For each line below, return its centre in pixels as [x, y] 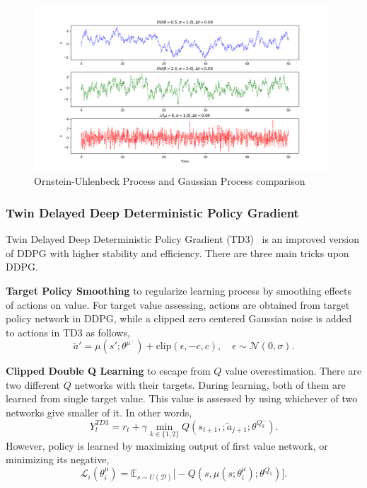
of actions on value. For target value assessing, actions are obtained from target [178, 304]
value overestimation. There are [293, 371]
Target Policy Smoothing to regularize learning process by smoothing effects [179, 290]
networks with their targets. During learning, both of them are [210, 384]
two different [33, 384]
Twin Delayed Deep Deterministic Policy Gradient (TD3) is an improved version [182, 239]
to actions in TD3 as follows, [68, 332]
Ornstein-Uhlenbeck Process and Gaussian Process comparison [170, 181]
